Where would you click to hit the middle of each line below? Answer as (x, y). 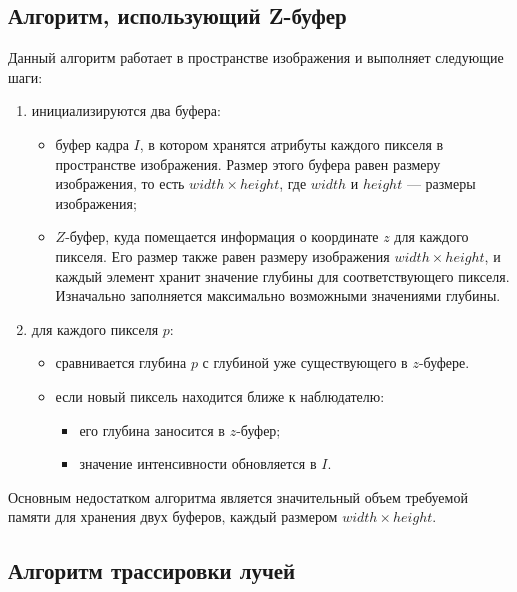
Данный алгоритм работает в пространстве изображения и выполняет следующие (256, 57)
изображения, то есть (120, 183)
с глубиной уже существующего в (305, 362)
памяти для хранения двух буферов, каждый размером (173, 516)
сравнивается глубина (121, 362)
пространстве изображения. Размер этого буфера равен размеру (248, 163)
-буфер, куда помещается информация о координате (222, 236)
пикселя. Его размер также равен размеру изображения (222, 255)
